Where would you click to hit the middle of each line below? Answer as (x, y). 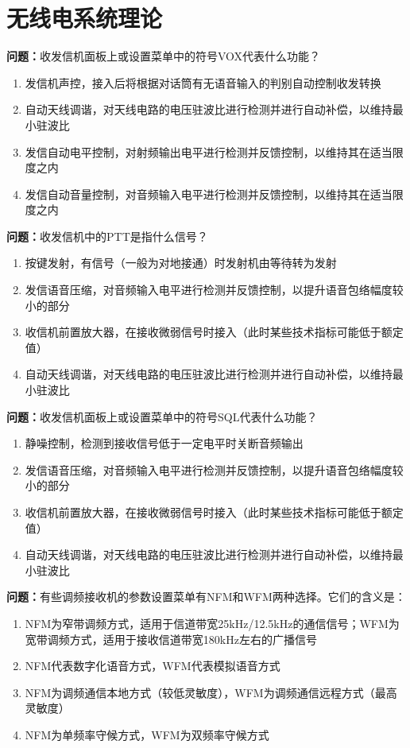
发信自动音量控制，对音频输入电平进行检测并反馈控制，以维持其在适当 (209, 194)
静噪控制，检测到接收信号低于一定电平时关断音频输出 (164, 443)
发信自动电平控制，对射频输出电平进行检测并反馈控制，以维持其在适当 (209, 151)
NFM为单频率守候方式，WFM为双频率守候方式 (147, 734)
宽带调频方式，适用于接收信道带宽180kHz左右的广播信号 (171, 639)
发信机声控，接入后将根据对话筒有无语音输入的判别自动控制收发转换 (203, 82)
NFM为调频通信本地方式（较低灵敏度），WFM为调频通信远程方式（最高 (211, 692)
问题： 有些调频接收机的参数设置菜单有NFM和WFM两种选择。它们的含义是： (206, 597)
